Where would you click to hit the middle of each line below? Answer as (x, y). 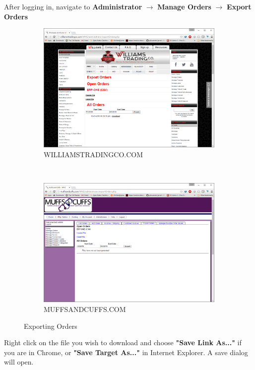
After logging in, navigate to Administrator (73, 6)
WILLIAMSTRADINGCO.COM (94, 154)
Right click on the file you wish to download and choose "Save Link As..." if (123, 342)
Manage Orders (184, 6)
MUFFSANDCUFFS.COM (85, 309)
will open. (19, 362)
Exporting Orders (51, 326)
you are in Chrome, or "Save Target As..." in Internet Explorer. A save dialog (126, 352)
